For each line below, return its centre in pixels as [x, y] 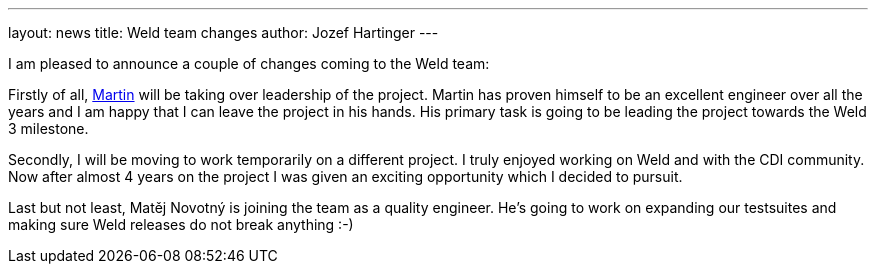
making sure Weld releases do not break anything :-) [181, 224]
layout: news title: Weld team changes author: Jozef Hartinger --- [223, 32]
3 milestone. [48, 128]
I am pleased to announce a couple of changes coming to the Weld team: [249, 63]
